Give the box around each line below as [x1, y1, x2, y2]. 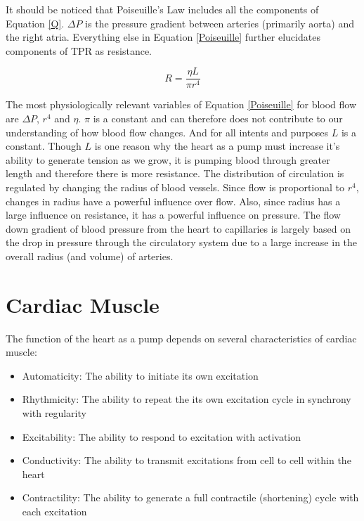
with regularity [22, 406, 86, 420]
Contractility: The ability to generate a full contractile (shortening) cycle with [22, 490, 359, 505]
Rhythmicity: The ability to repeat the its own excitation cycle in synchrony [22, 392, 351, 406]
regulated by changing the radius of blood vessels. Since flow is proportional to [6, 180, 345, 194]
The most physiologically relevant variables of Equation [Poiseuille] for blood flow [6, 97, 357, 112]
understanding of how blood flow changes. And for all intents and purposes [6, 124, 329, 139]
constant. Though [6, 139, 82, 153]
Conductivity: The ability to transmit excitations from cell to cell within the [22, 453, 351, 468]
